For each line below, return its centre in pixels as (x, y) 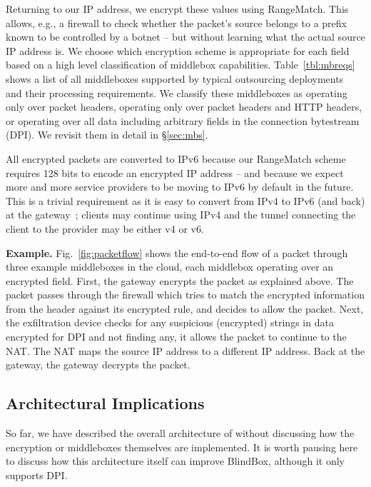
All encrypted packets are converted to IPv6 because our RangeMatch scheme (176, 158)
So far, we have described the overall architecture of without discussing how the (180, 433)
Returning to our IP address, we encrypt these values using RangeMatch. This (177, 9)
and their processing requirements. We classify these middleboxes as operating (177, 92)
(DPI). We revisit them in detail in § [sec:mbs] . (107, 135)
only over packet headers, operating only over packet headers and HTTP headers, (184, 107)
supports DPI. (37, 475)
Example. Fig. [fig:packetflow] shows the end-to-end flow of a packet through (177, 252)
